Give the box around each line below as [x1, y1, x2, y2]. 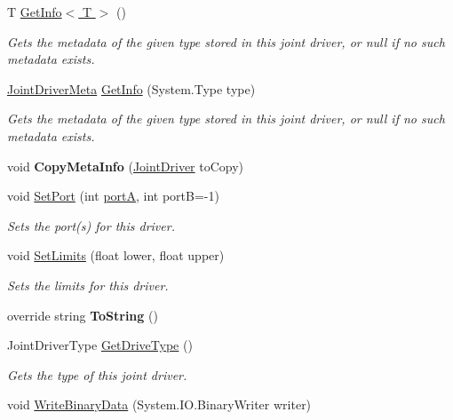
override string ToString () [7, 305, 158, 324]
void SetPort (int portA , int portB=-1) [7, 186, 219, 205]
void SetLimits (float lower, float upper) [7, 246, 225, 265]
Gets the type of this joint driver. [7, 365, 187, 384]
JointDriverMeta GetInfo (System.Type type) [7, 79, 256, 98]
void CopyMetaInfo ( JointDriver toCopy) [7, 156, 244, 175]
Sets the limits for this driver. [7, 275, 169, 294]
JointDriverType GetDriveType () [7, 336, 193, 354]
